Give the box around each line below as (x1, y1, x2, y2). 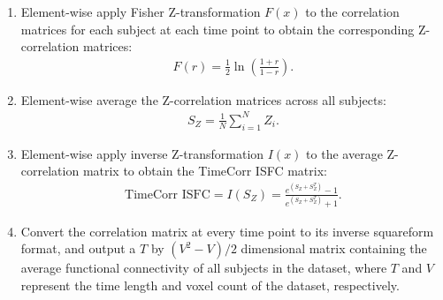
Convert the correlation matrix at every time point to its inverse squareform (20, 221, 434, 240)
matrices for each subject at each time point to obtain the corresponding (20, 19, 415, 38)
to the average (306, 144, 383, 162)
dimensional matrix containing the (241, 239, 427, 258)
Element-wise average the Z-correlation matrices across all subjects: (20, 90, 386, 109)
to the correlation (305, 3, 400, 20)
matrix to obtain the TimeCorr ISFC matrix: (82, 161, 327, 180)
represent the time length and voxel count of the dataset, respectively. (20, 276, 400, 295)
